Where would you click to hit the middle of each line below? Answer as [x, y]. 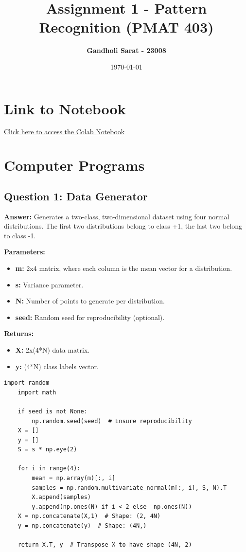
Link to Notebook [65, 108]
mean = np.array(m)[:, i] [74, 478]
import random [27, 383]
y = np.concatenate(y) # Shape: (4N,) [82, 526]
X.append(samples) [61, 497]
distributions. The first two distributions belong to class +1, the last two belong [123, 226]
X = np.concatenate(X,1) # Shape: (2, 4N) [89, 516]
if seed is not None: [53, 411]
